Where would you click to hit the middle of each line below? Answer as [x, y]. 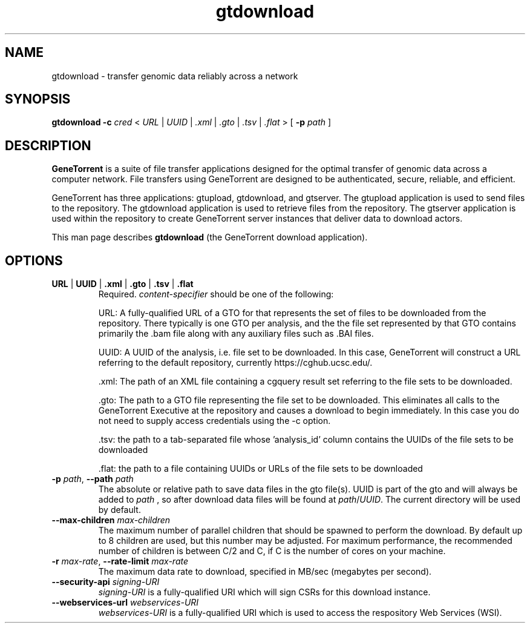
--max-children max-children [111, 520]
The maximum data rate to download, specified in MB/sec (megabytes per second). [265, 572]
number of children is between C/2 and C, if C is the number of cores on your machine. [272, 551]
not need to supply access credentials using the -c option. [214, 421]
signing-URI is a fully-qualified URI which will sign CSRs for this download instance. [264, 592]
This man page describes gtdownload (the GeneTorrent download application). [210, 237]
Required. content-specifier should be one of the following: [216, 294]
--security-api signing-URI [106, 582]
